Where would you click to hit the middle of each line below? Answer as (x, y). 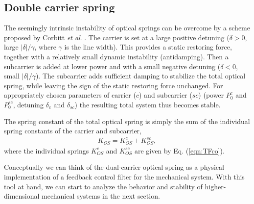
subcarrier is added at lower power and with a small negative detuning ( (112, 66)
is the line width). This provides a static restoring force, (148, 47)
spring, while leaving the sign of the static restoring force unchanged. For (114, 85)
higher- (215, 186)
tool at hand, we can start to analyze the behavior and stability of (103, 186)
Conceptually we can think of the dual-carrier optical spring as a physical (114, 167)
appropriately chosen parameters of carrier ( (70, 95)
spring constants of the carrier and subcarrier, (73, 131)
